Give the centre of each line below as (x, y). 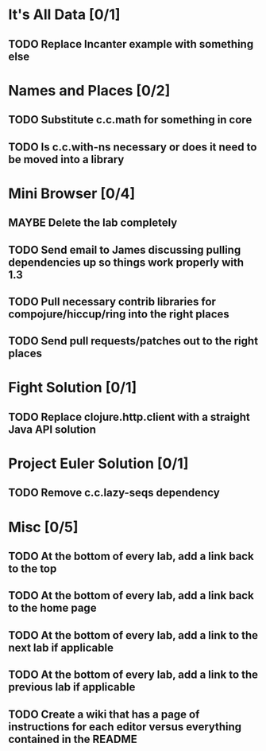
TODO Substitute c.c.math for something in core (130, 120)
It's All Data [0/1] (64, 15)
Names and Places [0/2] (89, 90)
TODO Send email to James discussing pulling (125, 249)
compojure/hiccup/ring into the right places (119, 314)
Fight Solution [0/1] (73, 388)
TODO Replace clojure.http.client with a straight (129, 416)
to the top (33, 569)
